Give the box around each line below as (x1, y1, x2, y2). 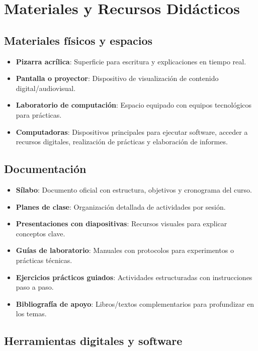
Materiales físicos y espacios (4, 32, 153, 48)
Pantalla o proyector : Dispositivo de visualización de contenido (16, 73, 219, 83)
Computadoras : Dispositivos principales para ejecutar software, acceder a (16, 126, 248, 137)
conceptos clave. (16, 228, 65, 238)
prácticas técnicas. (16, 254, 72, 265)
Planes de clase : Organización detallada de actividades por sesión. (16, 201, 226, 212)
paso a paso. (16, 282, 54, 292)
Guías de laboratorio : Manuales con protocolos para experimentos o (16, 245, 234, 255)
